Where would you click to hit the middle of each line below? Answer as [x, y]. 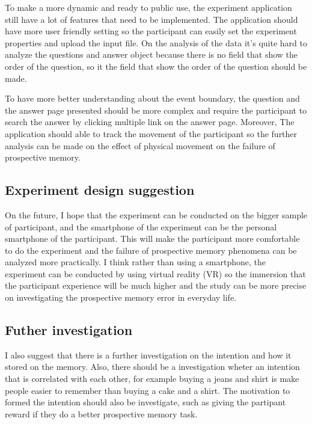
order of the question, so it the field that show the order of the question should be [156, 66]
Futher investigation [69, 330]
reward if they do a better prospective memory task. [101, 413]
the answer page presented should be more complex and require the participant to [156, 110]
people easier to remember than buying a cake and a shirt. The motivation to [148, 390]
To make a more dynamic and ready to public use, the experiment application [148, 7]
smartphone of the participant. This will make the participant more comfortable [152, 238]
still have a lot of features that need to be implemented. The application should [151, 19]
